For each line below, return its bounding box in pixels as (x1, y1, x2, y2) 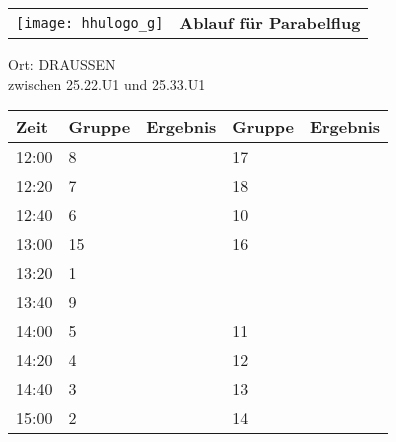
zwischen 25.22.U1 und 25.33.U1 (8, 73, 206, 94)
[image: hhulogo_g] (16, 14, 164, 31)
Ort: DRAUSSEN (8, 54, 116, 74)
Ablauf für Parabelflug (179, 11, 361, 34)
